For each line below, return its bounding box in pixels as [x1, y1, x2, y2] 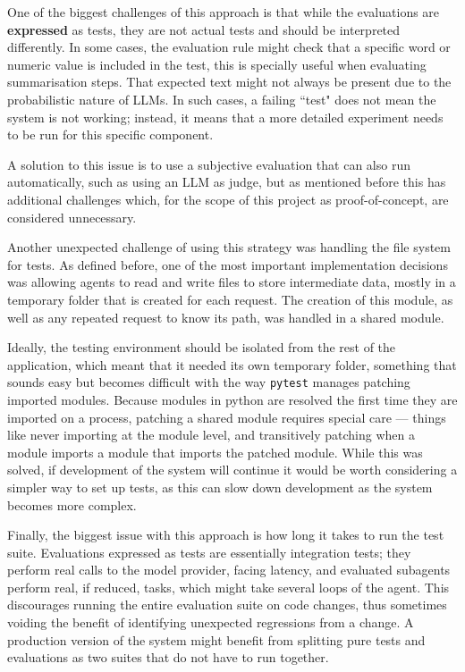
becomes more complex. [7, 495, 137, 514]
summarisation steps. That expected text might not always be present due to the [7, 72, 452, 91]
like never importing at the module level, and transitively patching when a [7, 425, 415, 444]
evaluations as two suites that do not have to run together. [7, 648, 329, 667]
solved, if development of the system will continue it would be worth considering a [7, 460, 458, 479]
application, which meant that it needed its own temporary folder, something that [7, 355, 457, 374]
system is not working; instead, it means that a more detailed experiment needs [7, 107, 444, 126]
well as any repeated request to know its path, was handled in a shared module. [7, 307, 444, 326]
